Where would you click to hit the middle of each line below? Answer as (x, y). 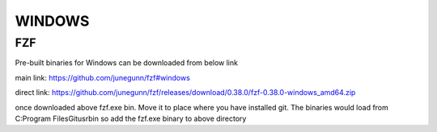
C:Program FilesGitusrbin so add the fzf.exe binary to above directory (131, 118)
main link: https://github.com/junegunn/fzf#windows (102, 77)
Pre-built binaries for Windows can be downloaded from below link (127, 63)
